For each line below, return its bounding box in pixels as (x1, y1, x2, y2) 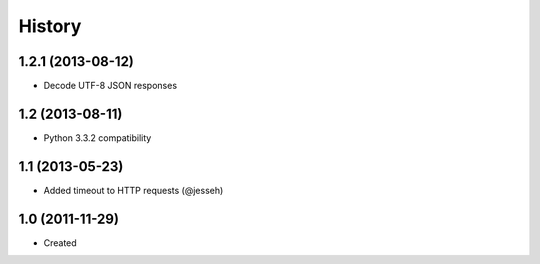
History (18, 15, 82, 37)
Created (43, 236, 77, 249)
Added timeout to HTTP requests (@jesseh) (43, 184, 224, 196)
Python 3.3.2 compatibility (43, 131, 152, 144)
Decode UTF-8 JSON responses (43, 80, 178, 92)
